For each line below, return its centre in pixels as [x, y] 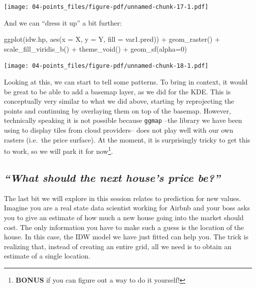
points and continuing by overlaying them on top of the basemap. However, [118, 110]
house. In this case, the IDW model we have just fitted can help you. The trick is [126, 237]
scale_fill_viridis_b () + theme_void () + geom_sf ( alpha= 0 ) [96, 48]
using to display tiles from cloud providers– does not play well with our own [119, 130]
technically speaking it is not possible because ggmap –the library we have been [123, 120]
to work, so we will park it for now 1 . [59, 150]
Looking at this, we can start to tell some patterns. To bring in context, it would [126, 82]
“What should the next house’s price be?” [112, 177]
